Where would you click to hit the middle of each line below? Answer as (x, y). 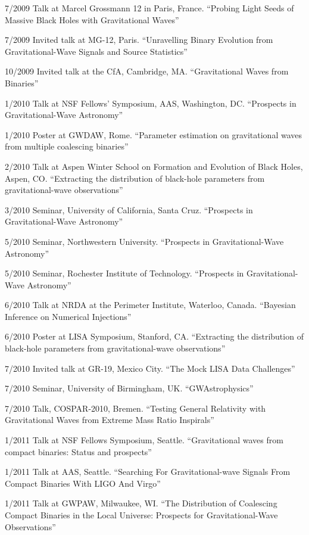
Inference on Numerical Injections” (68, 316)
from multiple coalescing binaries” (67, 146)
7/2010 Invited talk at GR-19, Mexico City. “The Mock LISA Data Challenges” (150, 368)
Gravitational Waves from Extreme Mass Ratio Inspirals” (110, 420)
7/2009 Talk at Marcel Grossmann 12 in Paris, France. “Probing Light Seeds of (149, 8)
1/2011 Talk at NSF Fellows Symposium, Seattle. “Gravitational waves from (144, 440)
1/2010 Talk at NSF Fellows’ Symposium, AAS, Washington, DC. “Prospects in (151, 103)
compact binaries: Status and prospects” (78, 451)
